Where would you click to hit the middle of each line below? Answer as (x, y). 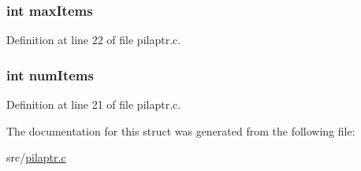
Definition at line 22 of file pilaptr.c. (94, 40)
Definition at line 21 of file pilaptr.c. (94, 104)
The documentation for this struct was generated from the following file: (181, 130)
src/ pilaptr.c (36, 157)
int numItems (50, 74)
